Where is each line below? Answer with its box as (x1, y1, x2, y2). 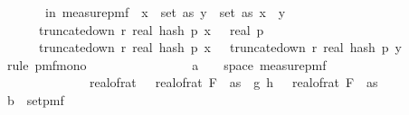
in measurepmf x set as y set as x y (44, 3, 286, 21)
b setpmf (6, 90, 64, 109)
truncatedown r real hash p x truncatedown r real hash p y (38, 38, 403, 57)
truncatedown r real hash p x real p (38, 20, 264, 39)
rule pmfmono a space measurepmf (6, 55, 327, 74)
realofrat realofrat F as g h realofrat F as (89, 73, 378, 92)
